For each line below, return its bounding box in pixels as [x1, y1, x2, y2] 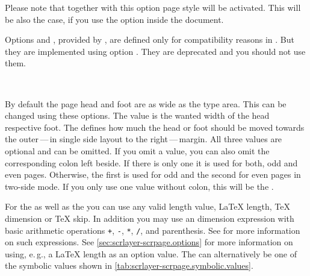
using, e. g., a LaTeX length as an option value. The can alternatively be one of [5, 247, 297, 260]
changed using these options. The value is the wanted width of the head [5, 109, 270, 122]
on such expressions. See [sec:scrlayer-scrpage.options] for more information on [5, 236, 293, 248]
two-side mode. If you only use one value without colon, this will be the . [5, 180, 274, 192]
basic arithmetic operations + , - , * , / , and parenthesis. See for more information [5, 224, 300, 236]
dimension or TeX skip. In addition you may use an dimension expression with [5, 212, 294, 224]
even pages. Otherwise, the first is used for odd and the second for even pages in [5, 168, 301, 181]
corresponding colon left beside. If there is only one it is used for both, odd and [5, 156, 298, 169]
